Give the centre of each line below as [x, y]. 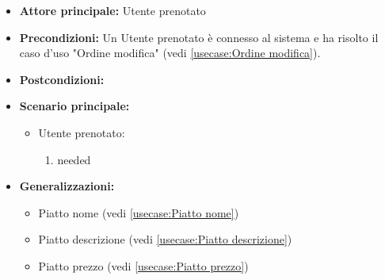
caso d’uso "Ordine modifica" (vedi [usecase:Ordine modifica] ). [170, 53]
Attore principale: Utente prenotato [112, 10]
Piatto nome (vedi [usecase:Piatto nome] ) [139, 212]
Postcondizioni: [62, 79]
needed [74, 159]
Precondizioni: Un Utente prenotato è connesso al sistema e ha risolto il [199, 37]
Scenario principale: [74, 106]
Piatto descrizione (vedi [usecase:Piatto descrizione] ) [165, 239]
